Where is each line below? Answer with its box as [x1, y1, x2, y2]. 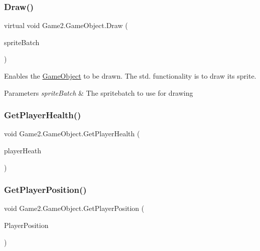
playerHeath [4, 145, 41, 155]
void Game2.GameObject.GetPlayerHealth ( [4, 128, 140, 139]
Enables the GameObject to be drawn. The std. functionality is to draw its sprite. [4, 71, 256, 81]
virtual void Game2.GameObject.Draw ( [4, 20, 128, 31]
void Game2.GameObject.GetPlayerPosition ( [4, 203, 145, 213]
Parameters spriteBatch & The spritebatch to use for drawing [4, 87, 193, 98]
